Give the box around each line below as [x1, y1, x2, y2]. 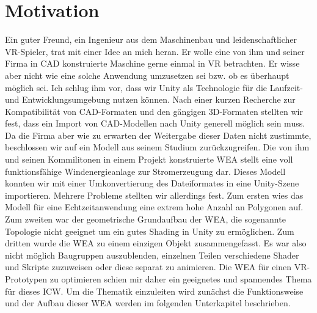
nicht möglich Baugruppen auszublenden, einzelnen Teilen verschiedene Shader [5, 248, 299, 261]
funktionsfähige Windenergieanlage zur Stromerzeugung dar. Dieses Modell [5, 164, 286, 177]
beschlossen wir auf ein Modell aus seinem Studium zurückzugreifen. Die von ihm [5, 141, 310, 153]
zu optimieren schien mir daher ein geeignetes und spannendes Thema [49, 273, 312, 285]
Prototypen [5, 273, 48, 285]
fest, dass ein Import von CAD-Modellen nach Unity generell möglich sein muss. [5, 117, 305, 130]
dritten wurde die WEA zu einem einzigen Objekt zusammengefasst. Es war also [5, 237, 307, 249]
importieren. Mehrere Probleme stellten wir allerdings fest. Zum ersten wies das [5, 188, 304, 201]
